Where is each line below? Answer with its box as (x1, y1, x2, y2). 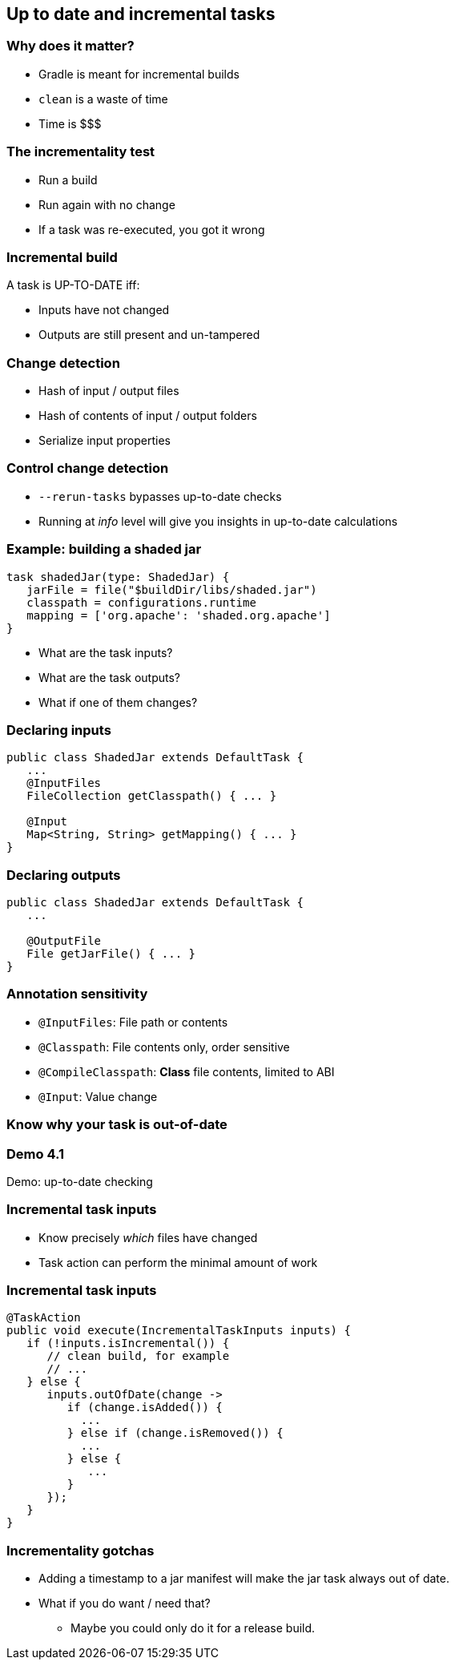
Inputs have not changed (38, 303, 170, 317)
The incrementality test (6, 143, 155, 160)
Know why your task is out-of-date (6, 1116, 227, 1133)
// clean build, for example (46, 1349, 230, 1363)
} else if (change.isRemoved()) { (66, 1426, 284, 1440)
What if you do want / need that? (38, 1596, 211, 1611)
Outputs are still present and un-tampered (38, 328, 260, 342)
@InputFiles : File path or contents (38, 1015, 228, 1029)
